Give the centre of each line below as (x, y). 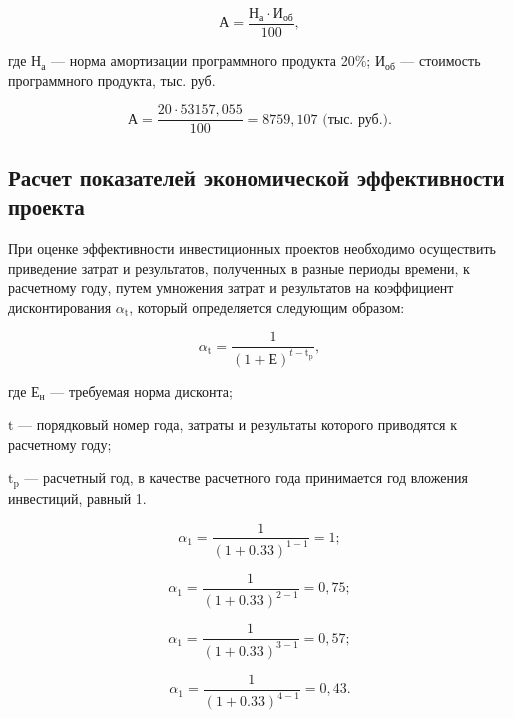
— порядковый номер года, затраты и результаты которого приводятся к (237, 424)
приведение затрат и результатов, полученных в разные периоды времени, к (239, 267)
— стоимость (440, 60)
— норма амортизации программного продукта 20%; (210, 60)
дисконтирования (60, 306)
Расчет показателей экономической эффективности (256, 176)
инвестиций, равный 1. (77, 497)
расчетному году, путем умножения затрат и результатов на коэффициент (231, 287)
